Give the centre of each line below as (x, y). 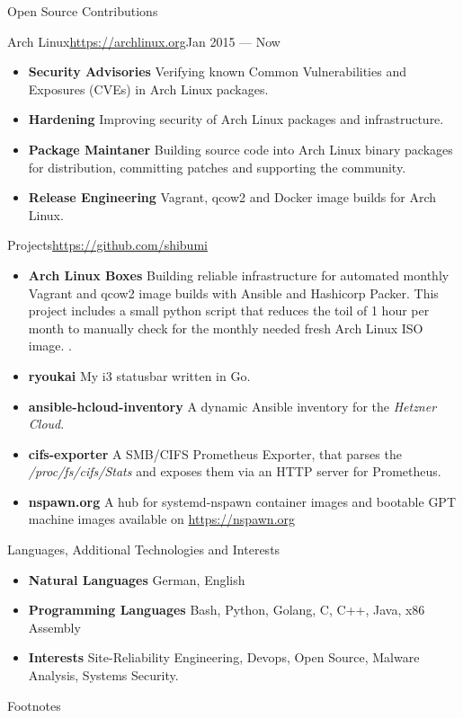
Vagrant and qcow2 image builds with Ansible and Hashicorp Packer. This (233, 293)
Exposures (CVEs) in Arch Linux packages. (148, 89)
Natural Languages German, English (137, 579)
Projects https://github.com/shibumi (107, 245)
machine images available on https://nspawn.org (162, 519)
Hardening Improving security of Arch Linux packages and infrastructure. (236, 119)
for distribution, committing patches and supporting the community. (217, 167)
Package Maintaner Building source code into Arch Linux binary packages (240, 149)
